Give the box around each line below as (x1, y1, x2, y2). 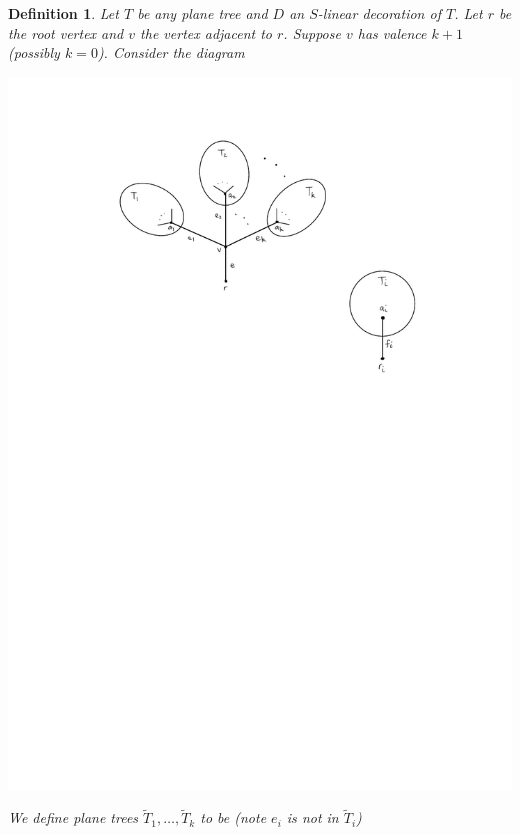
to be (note (200, 807, 267, 828)
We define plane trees (8, 807, 139, 828)
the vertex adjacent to (140, 22, 272, 43)
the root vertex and (8, 22, 124, 43)
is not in (286, 807, 339, 828)
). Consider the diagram (97, 42, 245, 63)
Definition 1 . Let (8, 3, 119, 23)
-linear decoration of (317, 3, 441, 23)
